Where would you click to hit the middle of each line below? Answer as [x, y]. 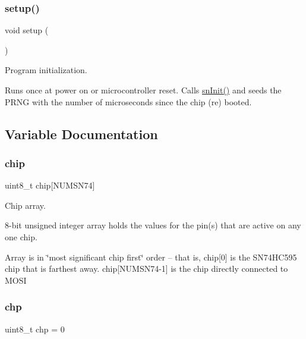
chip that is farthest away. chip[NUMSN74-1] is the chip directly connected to [146, 269]
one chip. [21, 236]
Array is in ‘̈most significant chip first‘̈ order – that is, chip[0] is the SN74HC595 [151, 257]
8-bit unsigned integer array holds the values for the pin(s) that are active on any [153, 225]
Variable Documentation [81, 134]
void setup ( [27, 30]
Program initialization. [46, 70]
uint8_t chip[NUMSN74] [50, 185]
